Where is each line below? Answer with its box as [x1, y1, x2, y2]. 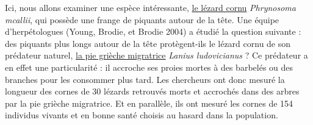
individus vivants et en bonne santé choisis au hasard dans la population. [5, 109, 278, 121]
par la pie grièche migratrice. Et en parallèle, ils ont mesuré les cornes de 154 [5, 96, 293, 109]
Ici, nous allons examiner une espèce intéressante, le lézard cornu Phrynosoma [5, 1, 296, 13]
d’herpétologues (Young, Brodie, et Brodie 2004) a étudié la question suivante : [5, 25, 301, 38]
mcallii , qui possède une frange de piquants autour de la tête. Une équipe [5, 13, 279, 26]
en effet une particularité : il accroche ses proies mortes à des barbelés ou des [5, 60, 293, 73]
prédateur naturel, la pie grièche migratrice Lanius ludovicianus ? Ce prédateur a [5, 49, 308, 62]
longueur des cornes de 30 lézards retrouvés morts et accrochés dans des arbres [5, 85, 300, 98]
